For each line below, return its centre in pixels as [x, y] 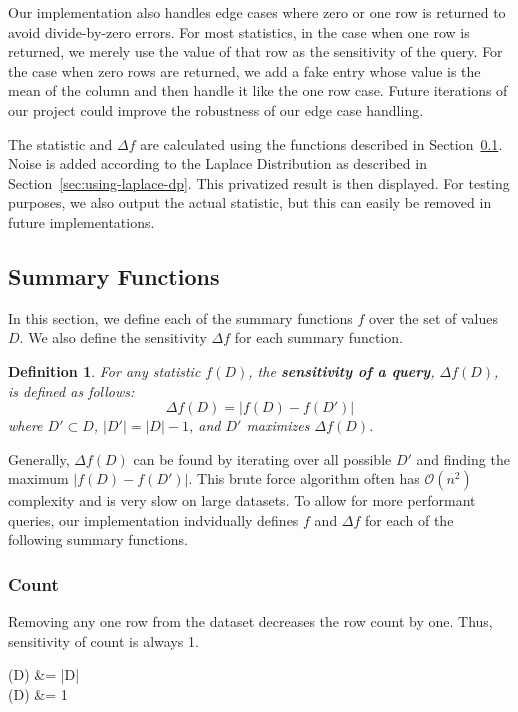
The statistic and [60, 143]
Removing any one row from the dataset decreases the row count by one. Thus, [250, 621]
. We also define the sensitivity [113, 337]
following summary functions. [98, 539]
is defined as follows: [71, 390]
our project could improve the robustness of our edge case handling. [216, 109]
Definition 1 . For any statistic [104, 370]
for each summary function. [318, 337]
